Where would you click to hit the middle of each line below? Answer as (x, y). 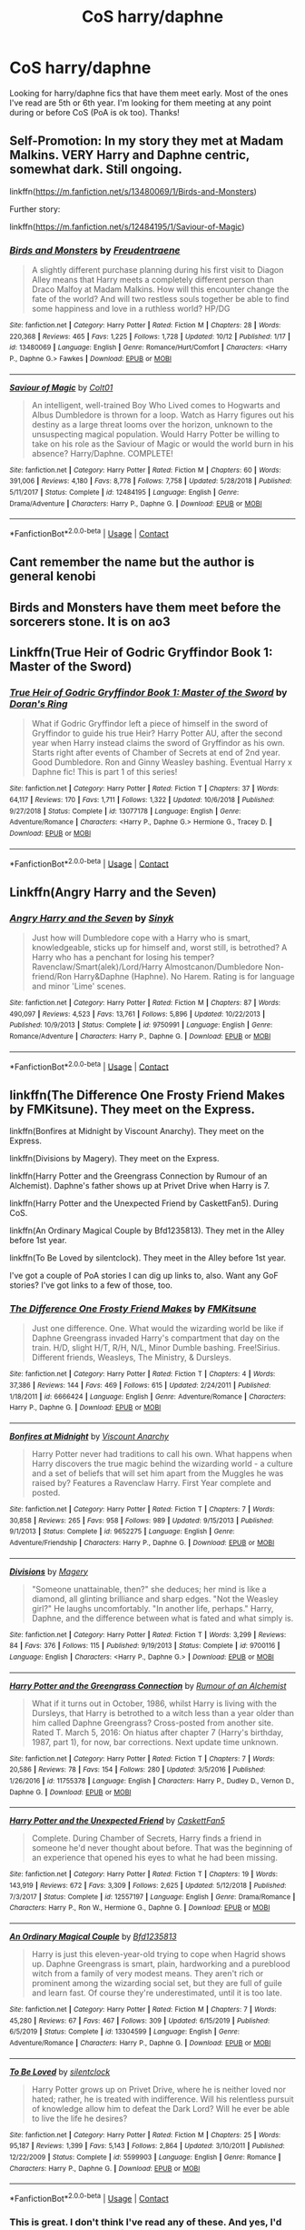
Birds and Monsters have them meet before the (145, 607)
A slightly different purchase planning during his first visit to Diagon (157, 270)
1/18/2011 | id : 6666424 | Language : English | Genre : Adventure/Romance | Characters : (148, 1396)
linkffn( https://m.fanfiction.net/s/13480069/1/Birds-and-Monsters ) (133, 191)
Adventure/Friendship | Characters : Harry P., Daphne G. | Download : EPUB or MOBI (142, 1543)
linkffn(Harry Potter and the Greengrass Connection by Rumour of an (138, 1176)
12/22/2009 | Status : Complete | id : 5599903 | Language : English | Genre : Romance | (145, 2157)
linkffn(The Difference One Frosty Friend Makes (148, 1095)
